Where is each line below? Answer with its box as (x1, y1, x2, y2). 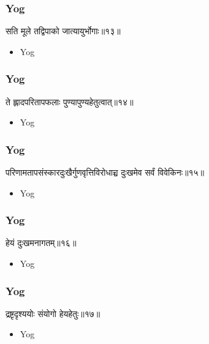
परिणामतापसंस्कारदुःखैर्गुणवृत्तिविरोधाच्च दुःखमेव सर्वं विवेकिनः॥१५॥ (6, 166, 205, 179)
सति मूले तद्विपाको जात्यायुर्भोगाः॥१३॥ (6, 24, 121, 37)
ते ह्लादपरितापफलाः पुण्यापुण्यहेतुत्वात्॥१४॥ (6, 95, 134, 108)
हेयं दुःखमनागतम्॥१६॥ (6, 236, 77, 249)
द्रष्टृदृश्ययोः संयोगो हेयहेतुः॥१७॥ (6, 307, 101, 320)
